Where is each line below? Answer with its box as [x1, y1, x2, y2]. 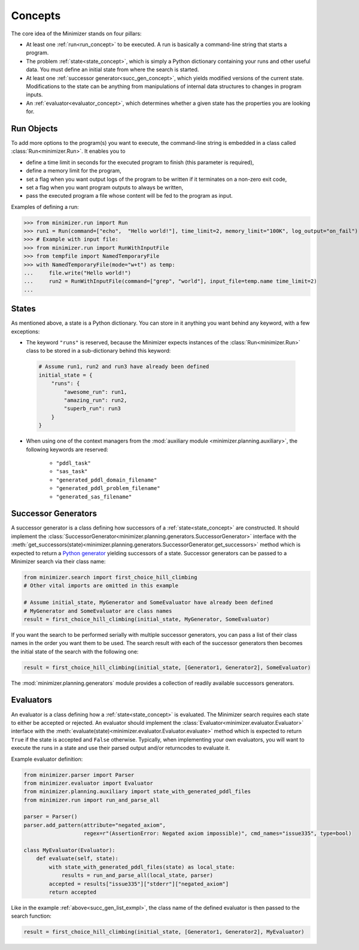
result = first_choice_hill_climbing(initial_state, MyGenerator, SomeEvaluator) [23, 616, 270, 622]
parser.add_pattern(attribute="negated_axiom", [23, 821, 166, 828]
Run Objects [11, 123, 58, 134]
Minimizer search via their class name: [11, 558, 106, 565]
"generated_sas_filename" [56, 493, 132, 500]
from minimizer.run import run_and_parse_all [23, 797, 160, 803]
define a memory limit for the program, [26, 167, 122, 174]
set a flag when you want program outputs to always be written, [26, 183, 184, 191]
